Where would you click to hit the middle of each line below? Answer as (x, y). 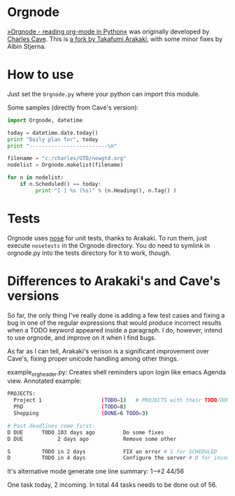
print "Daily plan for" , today (53, 139)
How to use (41, 75)
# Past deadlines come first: (51, 426)
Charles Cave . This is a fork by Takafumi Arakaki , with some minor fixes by (115, 38)
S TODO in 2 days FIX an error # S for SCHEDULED (112, 451)
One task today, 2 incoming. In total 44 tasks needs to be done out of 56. (113, 485)
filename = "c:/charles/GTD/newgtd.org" (67, 159)
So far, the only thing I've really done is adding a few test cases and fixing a (116, 315)
